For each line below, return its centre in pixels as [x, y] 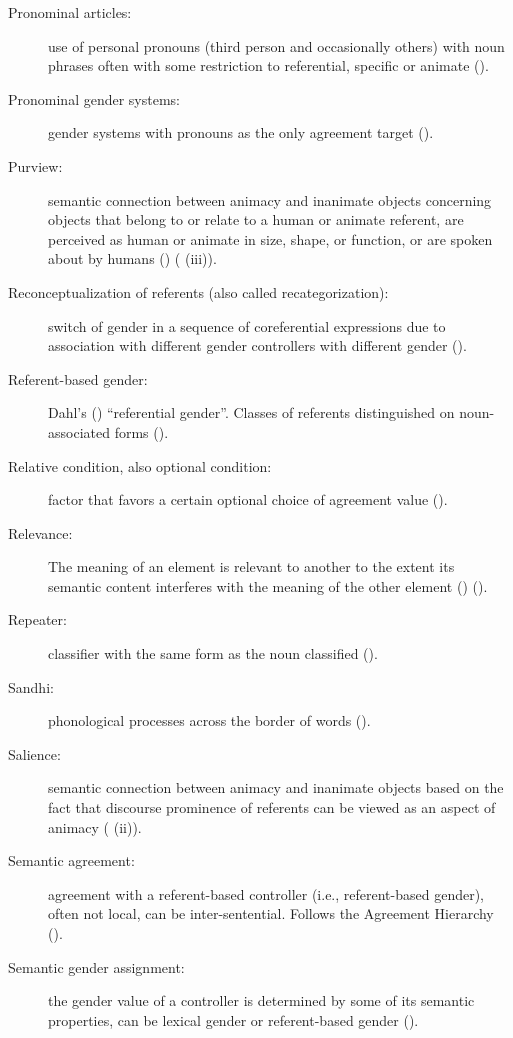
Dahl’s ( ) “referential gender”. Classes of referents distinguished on [251, 412]
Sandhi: [31, 686]
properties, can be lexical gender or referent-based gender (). [233, 1019]
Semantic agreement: [71, 860]
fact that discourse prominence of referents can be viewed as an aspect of [272, 807]
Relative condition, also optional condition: [140, 465]
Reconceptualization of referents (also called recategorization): [198, 291]
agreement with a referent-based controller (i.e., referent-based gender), [266, 893]
